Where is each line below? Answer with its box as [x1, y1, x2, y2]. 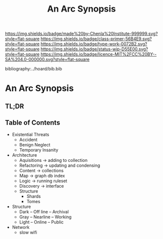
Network [12, 224, 30, 230]
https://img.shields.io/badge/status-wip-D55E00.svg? [40, 46, 148, 52]
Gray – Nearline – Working [19, 214, 72, 220]
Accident [19, 137, 38, 143]
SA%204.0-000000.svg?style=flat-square [5, 57, 90, 63]
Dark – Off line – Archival [19, 208, 69, 214]
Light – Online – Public [19, 219, 64, 225]
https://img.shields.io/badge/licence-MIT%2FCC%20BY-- [40, 51, 157, 57]
